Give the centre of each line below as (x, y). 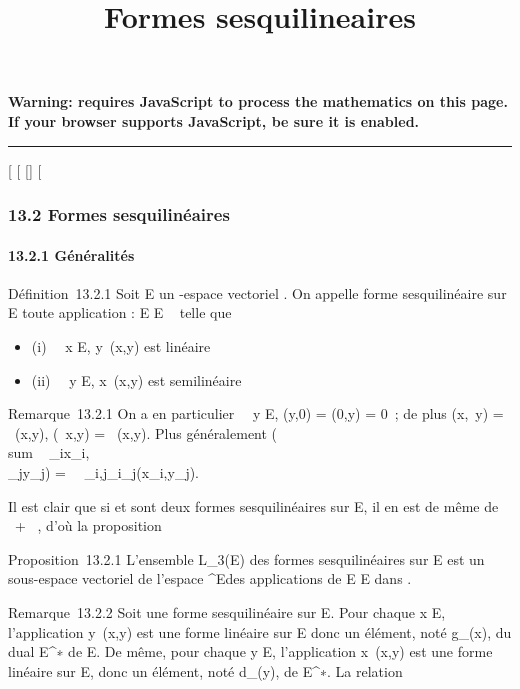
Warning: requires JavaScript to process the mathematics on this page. (258, 101)
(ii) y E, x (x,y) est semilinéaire (136, 379)
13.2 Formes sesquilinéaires (119, 214)
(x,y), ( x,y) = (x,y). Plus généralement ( (146, 432)
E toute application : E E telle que (120, 312)
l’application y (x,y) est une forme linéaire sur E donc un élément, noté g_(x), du (260, 631)
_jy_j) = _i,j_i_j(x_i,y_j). (104, 471)
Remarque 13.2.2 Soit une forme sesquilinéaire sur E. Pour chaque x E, (227, 611)
